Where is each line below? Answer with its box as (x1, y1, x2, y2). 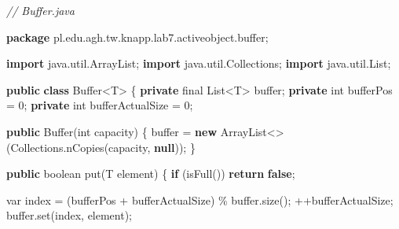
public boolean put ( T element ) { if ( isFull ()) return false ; (6, 165, 295, 182)
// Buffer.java (6, 2, 75, 18)
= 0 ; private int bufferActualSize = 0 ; (6, 97, 193, 113)
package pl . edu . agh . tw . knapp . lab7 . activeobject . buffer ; (6, 28, 269, 45)
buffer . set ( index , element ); (6, 207, 133, 223)
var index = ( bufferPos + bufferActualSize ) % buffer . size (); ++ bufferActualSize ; (6, 191, 394, 208)
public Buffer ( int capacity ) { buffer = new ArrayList (6, 123, 267, 139)
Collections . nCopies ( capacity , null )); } (10, 139, 196, 155)
